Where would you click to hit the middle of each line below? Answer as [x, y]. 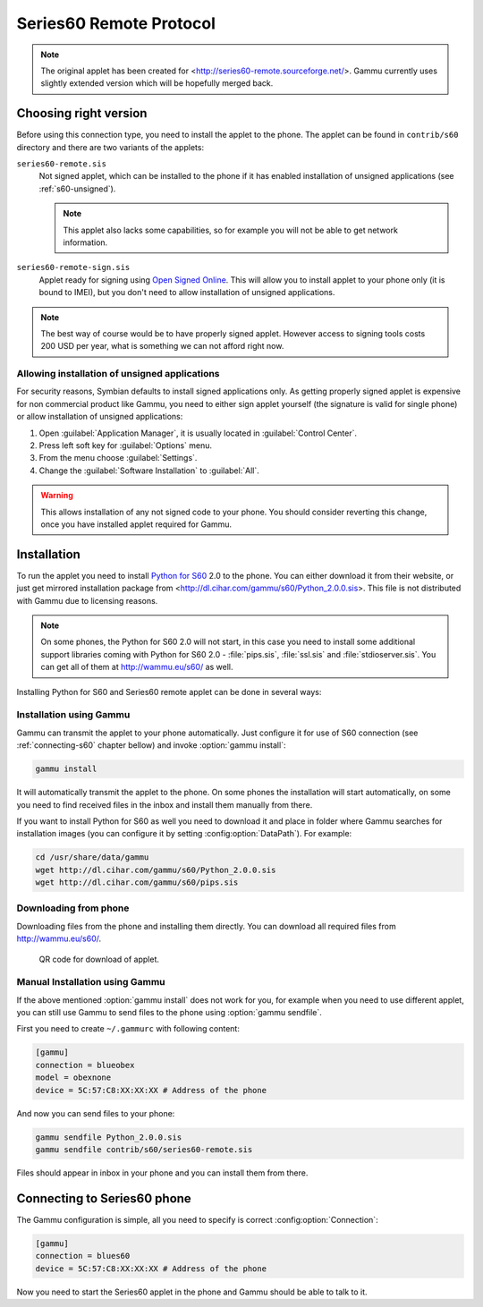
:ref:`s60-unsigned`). [77, 189]
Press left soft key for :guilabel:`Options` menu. [126, 446]
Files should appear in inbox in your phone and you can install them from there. [162, 1173]
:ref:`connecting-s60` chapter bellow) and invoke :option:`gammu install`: [151, 745]
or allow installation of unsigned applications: [100, 417]
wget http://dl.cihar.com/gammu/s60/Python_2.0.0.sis [156, 870]
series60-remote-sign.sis [73, 267]
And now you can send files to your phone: [96, 1113]
